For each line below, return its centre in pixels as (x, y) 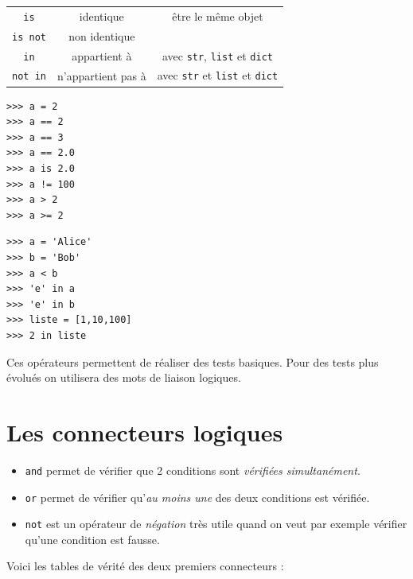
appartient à (102, 55)
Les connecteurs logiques (145, 431)
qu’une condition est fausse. (92, 539)
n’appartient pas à (101, 75)
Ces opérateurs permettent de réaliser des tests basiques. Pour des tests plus (193, 361)
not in (29, 77)
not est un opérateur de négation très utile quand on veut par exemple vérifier (216, 524)
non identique (102, 35)
